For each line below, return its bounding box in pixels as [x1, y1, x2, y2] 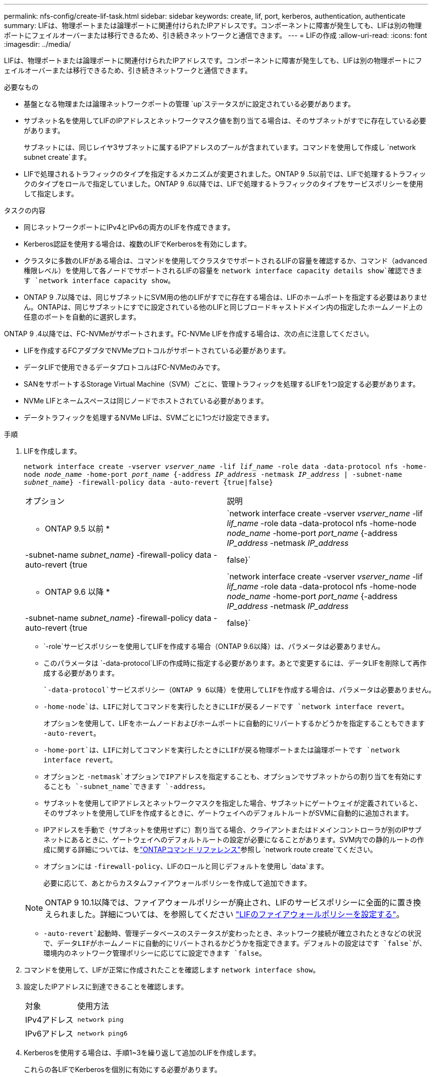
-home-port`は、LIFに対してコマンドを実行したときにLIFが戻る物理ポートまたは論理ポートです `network [43, 746, 400, 754]
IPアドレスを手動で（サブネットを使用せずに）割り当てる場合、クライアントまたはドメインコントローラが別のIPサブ [43, 826, 422, 834]
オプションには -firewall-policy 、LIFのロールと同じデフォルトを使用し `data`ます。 [43, 862, 328, 870]
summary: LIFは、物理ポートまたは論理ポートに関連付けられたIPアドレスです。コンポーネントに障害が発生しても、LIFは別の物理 [4, 21, 422, 30]
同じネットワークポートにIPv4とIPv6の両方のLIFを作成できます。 [24, 223, 235, 231]
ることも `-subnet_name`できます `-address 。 [43, 782, 210, 790]
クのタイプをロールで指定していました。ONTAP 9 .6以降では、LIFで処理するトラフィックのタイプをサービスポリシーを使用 [24, 179, 423, 188]
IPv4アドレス [25, 1015, 73, 1025]
